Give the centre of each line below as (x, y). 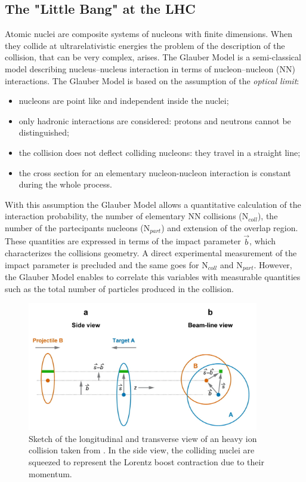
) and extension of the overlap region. (230, 227)
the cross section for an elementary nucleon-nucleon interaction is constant (155, 172)
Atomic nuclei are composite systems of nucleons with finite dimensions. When (149, 34)
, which (263, 241)
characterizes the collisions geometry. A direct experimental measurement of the (151, 253)
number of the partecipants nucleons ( (74, 227)
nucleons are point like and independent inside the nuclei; (124, 101)
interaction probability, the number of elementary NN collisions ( (123, 216)
